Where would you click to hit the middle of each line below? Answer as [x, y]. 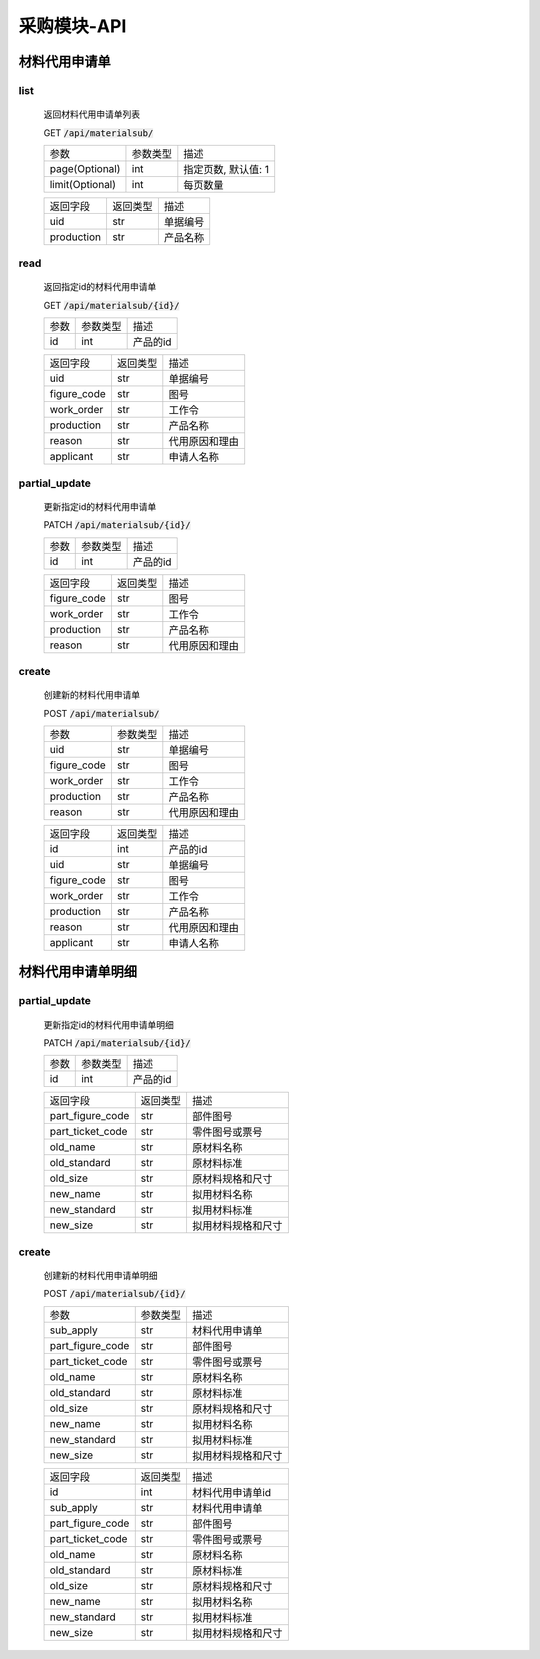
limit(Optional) [83, 184]
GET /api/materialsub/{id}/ [111, 305]
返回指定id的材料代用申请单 [100, 287]
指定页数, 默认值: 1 [226, 169]
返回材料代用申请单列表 [91, 114]
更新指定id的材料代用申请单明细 [108, 1024]
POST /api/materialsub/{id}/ [114, 1294]
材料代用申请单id [231, 1492]
